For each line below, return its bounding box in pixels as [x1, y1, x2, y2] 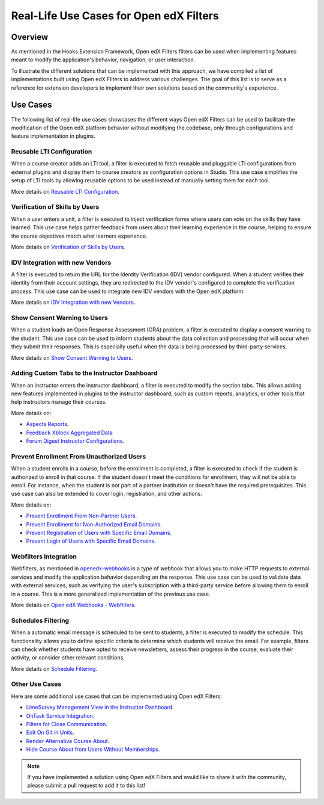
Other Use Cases [11, 680, 62, 688]
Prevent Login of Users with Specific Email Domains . [26, 537, 156, 544]
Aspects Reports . [26, 421, 69, 428]
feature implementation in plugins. [11, 132, 95, 140]
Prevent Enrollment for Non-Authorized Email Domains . [26, 520, 162, 528]
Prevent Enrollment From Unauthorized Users [11, 452, 146, 460]
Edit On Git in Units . [26, 729, 74, 736]
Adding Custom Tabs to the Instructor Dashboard [11, 369, 158, 377]
